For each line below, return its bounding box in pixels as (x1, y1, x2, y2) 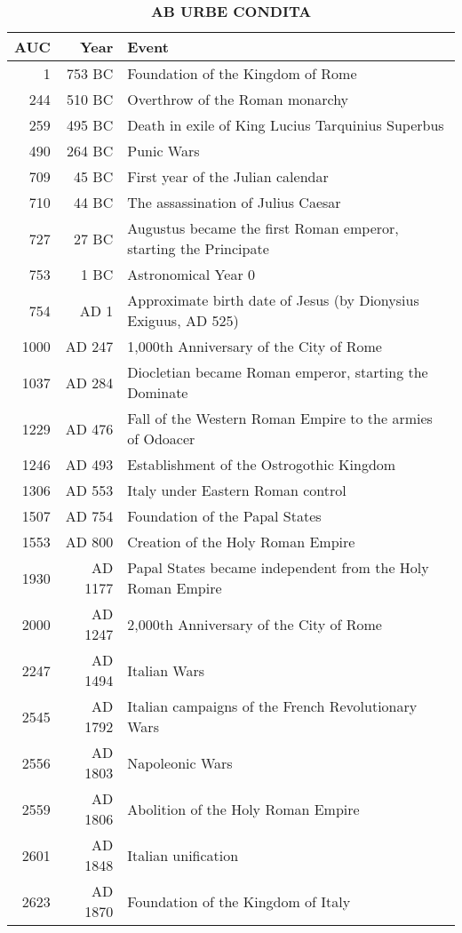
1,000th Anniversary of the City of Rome (127, 336, 382, 356)
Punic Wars (127, 140, 200, 161)
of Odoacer (127, 428, 195, 449)
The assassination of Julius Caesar (127, 192, 341, 212)
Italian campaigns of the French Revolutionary (127, 696, 418, 716)
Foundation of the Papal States (127, 506, 322, 526)
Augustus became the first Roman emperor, (127, 218, 399, 238)
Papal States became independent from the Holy (127, 557, 429, 578)
